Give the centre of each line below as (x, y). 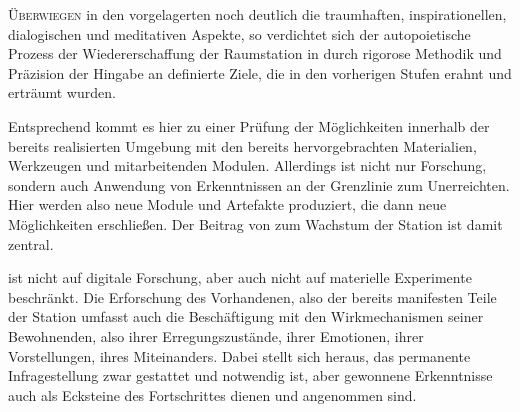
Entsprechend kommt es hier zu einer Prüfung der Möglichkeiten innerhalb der (249, 125)
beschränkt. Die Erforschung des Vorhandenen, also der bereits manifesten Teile (252, 296)
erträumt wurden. (62, 92)
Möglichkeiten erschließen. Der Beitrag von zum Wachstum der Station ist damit (255, 223)
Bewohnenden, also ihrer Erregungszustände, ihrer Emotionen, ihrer (216, 335)
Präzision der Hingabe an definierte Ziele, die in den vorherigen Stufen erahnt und (260, 72)
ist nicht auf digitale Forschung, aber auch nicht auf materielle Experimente (240, 277)
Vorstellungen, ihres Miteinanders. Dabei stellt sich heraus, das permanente (239, 355)
